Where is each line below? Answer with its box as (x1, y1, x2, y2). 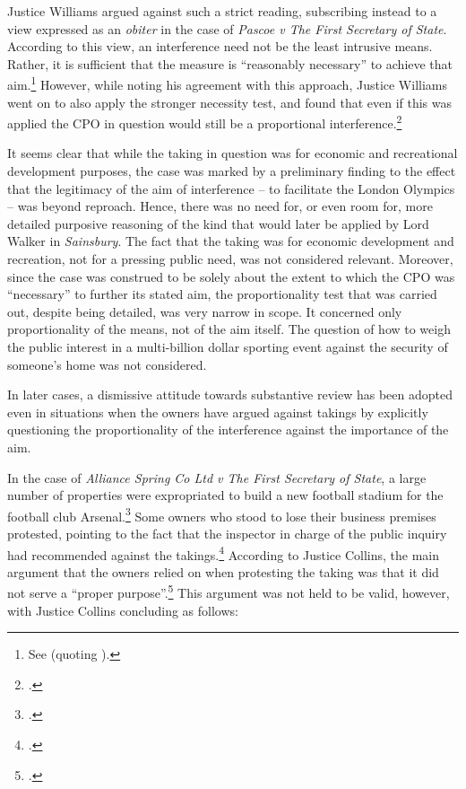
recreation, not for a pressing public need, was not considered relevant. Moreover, (7, 250, 453, 268)
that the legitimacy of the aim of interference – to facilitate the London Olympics (7, 179, 455, 197)
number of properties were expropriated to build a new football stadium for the (7, 486, 444, 504)
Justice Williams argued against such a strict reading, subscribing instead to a (7, 2, 437, 20)
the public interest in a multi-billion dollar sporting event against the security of (7, 338, 448, 355)
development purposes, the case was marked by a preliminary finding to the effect (7, 162, 456, 180)
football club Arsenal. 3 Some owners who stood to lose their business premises (7, 504, 436, 525)
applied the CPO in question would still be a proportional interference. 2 (7, 111, 402, 132)
